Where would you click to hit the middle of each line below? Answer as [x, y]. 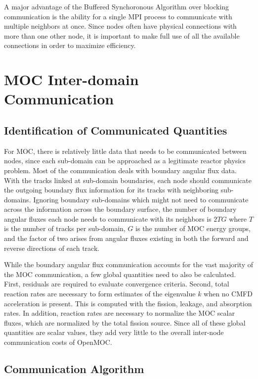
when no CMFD [228, 294]
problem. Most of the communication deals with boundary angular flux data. [120, 170]
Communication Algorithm [74, 369]
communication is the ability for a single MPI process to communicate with [118, 16]
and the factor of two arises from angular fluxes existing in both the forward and [126, 238]
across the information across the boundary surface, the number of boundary [120, 209]
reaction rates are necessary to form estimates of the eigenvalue [100, 294]
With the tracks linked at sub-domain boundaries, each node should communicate [128, 180]
